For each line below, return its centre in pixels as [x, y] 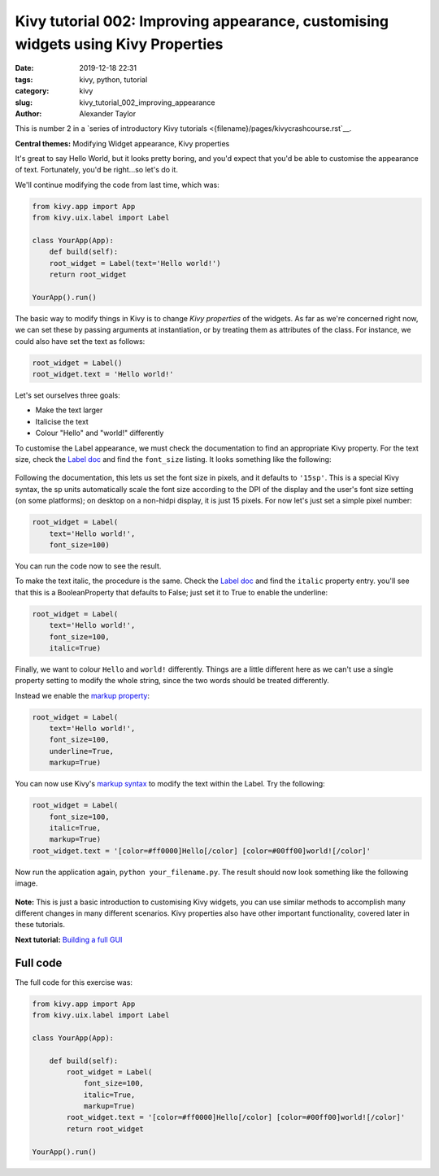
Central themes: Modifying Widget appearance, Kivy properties [122, 143]
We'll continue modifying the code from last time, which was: [117, 185]
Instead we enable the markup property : [83, 695]
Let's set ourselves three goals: [68, 395]
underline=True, [81, 751]
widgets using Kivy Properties [119, 44]
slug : [24, 102]
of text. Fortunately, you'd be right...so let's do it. [97, 170]
